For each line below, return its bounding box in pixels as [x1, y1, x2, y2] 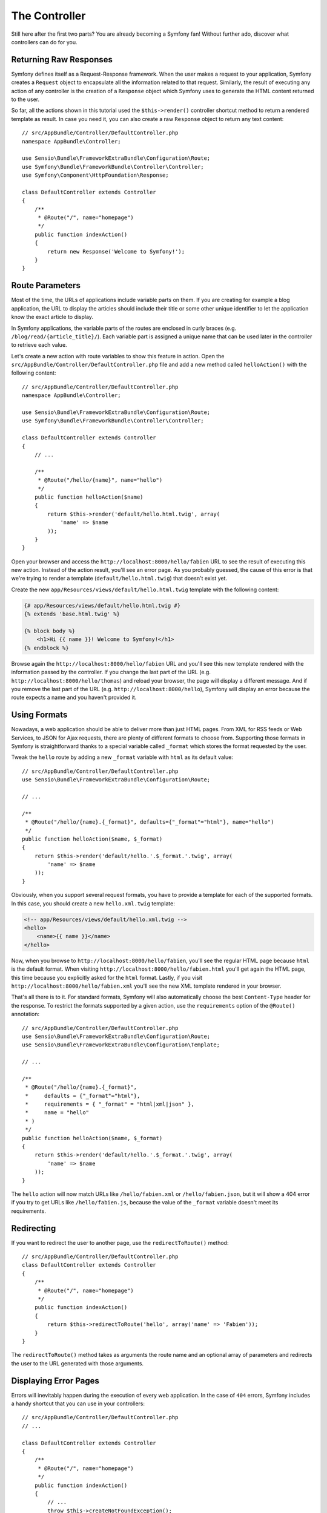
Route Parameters [11, 280, 81, 290]
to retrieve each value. [11, 341, 67, 349]
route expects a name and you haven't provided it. [11, 694, 137, 701]
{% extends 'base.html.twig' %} [24, 611, 121, 617]
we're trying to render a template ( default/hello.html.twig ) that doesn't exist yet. [11, 575, 227, 582]
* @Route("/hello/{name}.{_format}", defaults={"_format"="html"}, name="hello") [25, 819, 274, 825]
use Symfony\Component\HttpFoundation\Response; [22, 172, 169, 179]
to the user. [11, 96, 39, 103]
